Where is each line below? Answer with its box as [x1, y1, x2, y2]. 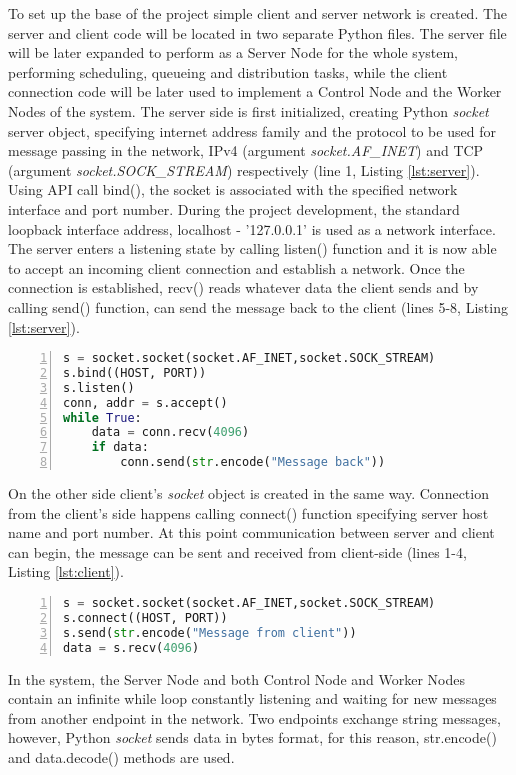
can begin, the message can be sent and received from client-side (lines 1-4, [8, 541, 467, 562]
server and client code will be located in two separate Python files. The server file [8, 22, 507, 43]
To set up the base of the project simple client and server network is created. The [8, 3, 508, 23]
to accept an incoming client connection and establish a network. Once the [8, 257, 465, 278]
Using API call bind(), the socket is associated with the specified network [8, 179, 458, 200]
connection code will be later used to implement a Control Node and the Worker [8, 81, 502, 102]
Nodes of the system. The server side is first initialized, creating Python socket [8, 100, 489, 121]
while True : [63, 410, 142, 425]
